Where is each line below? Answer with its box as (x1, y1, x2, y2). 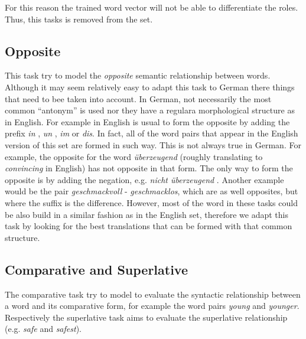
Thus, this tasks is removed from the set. (5, 12, 153, 25)
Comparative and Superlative (5, 260, 188, 278)
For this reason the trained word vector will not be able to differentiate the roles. (5, 1, 298, 13)
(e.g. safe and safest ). (5, 322, 82, 335)
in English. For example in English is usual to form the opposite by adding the (5, 115, 290, 128)
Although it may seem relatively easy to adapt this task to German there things (5, 80, 295, 93)
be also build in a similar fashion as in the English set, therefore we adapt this (5, 208, 288, 220)
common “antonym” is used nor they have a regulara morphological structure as (5, 104, 295, 116)
